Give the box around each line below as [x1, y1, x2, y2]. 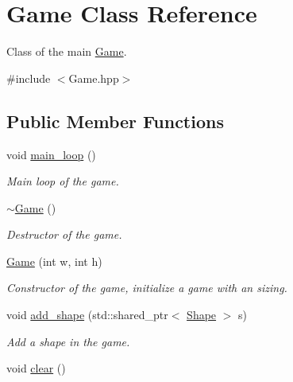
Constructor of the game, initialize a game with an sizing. [6, 279, 287, 296]
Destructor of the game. [6, 226, 122, 243]
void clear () [6, 360, 66, 376]
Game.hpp [68, 69, 119, 86]
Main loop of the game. [6, 173, 119, 189]
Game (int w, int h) [6, 252, 102, 269]
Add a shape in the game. [6, 333, 130, 349]
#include [6, 69, 51, 86]
